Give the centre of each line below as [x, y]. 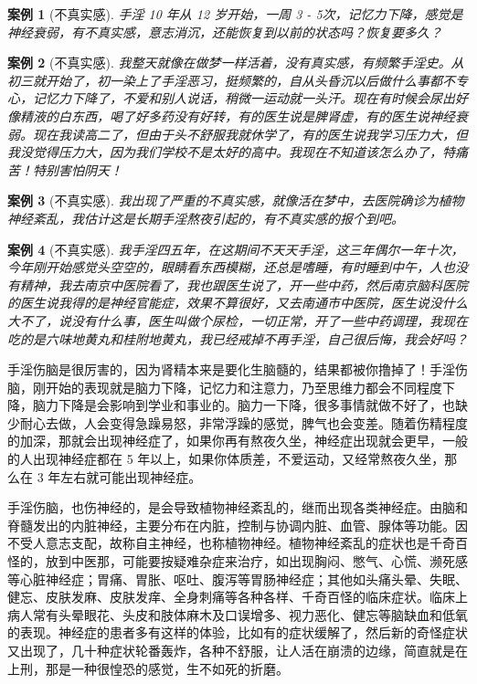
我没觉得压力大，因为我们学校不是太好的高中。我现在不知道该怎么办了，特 [231, 152]
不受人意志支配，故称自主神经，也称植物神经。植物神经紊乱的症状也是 [218, 543]
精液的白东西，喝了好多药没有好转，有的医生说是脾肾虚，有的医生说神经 [237, 116]
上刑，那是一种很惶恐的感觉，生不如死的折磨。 [148, 668]
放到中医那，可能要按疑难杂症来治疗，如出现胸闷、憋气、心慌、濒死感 [256, 561]
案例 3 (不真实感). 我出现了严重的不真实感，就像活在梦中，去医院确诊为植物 [236, 200]
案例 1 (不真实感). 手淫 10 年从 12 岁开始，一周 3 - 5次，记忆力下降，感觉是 [235, 14]
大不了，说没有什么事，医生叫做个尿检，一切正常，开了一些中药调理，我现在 [238, 320]
